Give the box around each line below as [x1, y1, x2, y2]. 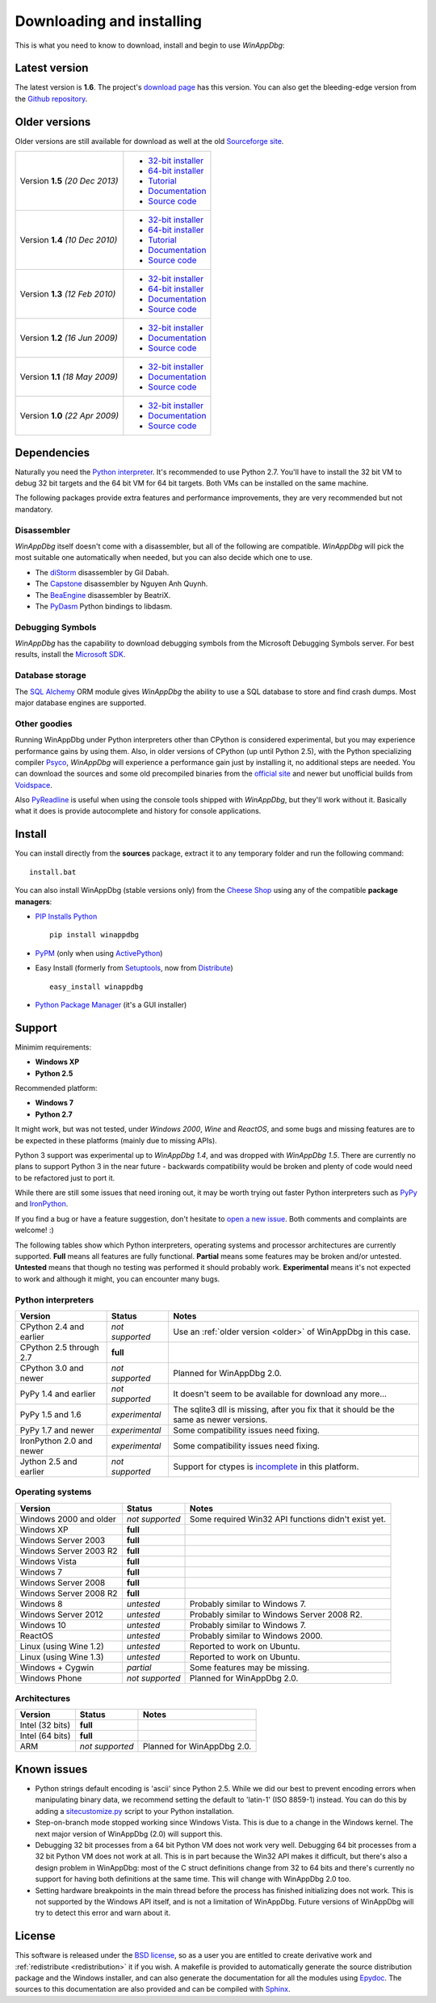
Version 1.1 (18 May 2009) [19, 372, 119, 383]
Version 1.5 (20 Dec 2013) [19, 175, 119, 187]
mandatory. [15, 504, 53, 514]
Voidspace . [15, 780, 52, 789]
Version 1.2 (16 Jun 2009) [19, 332, 118, 343]
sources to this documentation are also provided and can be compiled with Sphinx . [15, 1984, 291, 1994]
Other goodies [15, 717, 73, 729]
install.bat [29, 867, 77, 877]
